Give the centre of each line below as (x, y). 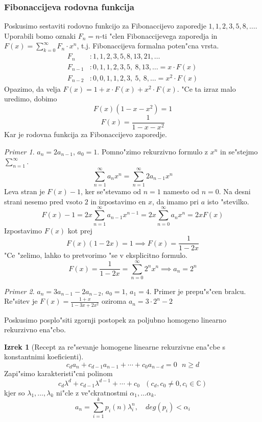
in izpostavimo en (118, 201)
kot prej (80, 230)
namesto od (181, 191)
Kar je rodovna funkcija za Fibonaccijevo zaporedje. (86, 134)
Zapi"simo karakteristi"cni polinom (58, 373)
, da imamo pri (175, 201)
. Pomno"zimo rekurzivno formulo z (153, 151)
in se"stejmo (239, 151)
